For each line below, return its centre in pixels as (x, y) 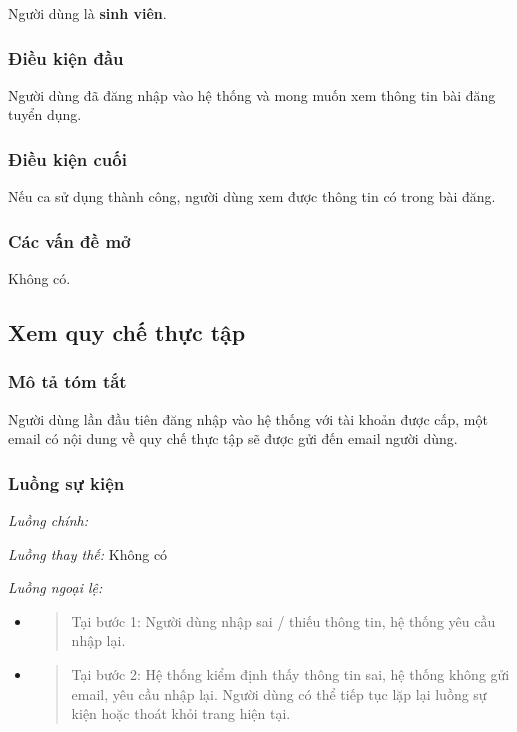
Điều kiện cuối (67, 158)
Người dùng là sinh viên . (87, 13)
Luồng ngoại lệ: (55, 587)
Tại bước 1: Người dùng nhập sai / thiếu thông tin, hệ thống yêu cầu (283, 620)
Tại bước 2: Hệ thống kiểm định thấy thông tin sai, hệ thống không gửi (290, 674)
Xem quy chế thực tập (127, 332)
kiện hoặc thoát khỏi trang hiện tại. (181, 713)
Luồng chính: (48, 520)
